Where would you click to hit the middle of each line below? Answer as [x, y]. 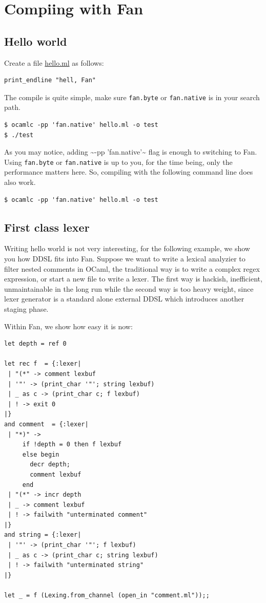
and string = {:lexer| [43, 535]
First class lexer [47, 227]
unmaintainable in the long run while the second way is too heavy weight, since [129, 288]
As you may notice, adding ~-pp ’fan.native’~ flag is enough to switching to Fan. [131, 152]
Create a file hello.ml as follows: [54, 62]
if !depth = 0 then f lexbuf [72, 445]
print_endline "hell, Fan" [50, 80]
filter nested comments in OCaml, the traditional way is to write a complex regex [132, 268]
